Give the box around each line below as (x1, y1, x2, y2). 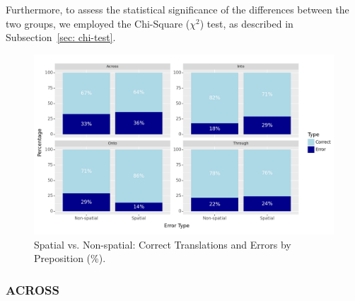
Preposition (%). (34, 251, 106, 266)
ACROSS (6, 280, 59, 298)
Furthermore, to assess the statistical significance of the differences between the (6, 2, 349, 16)
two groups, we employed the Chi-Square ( (6, 16, 190, 30)
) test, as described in (199, 16, 293, 30)
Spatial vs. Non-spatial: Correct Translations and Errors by (34, 237, 291, 251)
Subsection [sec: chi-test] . (6, 30, 116, 45)
